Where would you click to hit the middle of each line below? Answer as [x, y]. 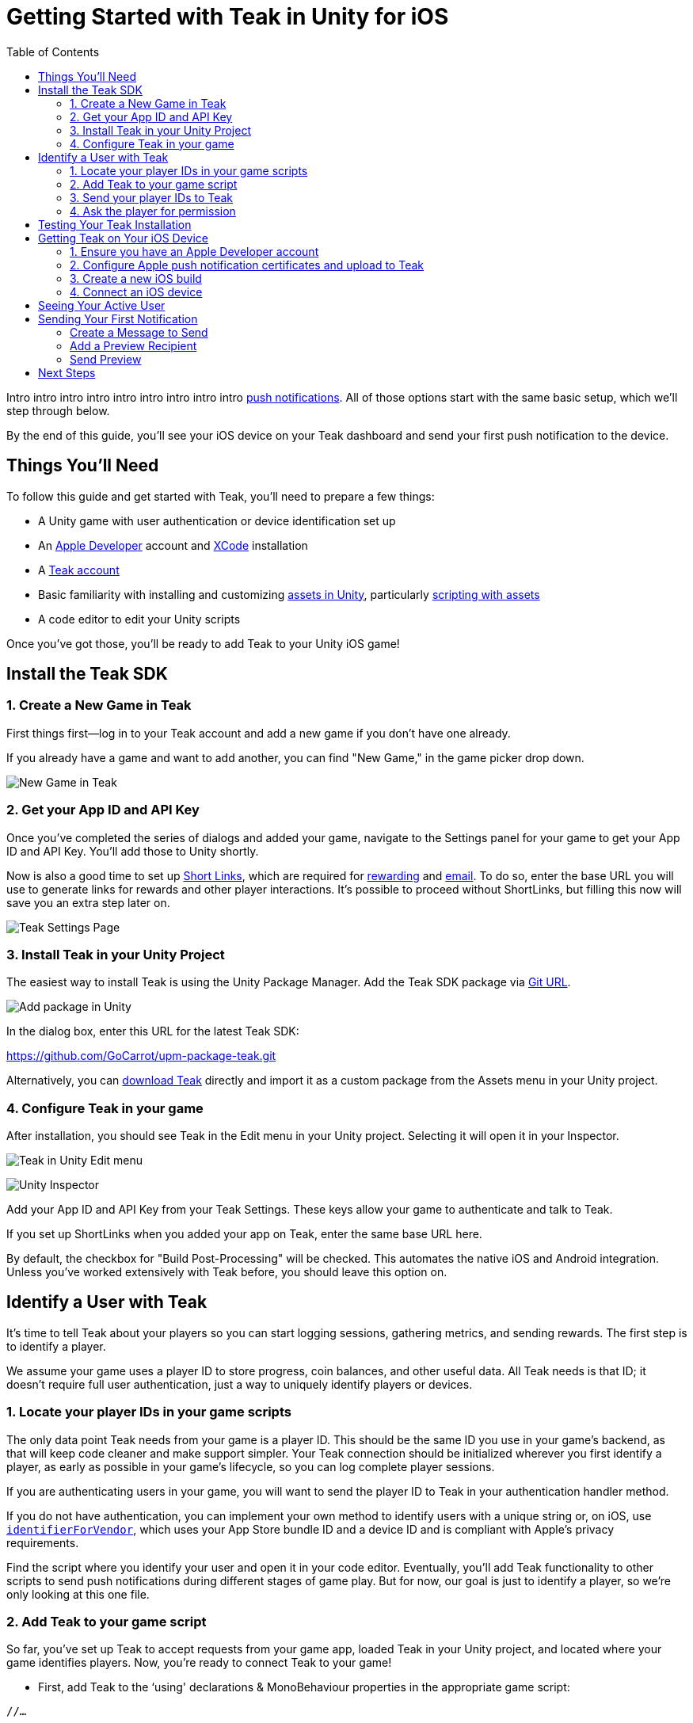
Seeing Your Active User [102, 305]
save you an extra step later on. [88, 902]
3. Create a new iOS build [136, 278]
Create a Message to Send [139, 332]
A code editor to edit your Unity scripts [139, 619]
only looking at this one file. [78, 1594]
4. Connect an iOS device [136, 292]
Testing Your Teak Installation [115, 224]
